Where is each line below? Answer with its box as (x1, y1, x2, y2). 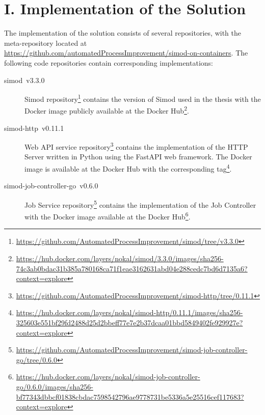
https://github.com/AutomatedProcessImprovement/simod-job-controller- (16, 344, 248, 355)
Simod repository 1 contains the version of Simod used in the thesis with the (24, 92, 261, 104)
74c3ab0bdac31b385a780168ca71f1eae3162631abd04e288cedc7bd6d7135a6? (16, 263, 248, 273)
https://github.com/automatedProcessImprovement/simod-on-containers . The (4, 47, 248, 58)
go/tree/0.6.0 (16, 354, 57, 365)
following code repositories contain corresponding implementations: (4, 57, 213, 68)
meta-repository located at (4, 37, 87, 48)
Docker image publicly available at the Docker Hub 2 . (24, 104, 189, 116)
